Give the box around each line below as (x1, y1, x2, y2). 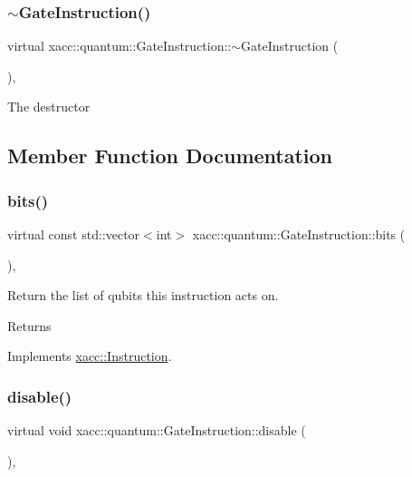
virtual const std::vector (7, 225, 140, 243)
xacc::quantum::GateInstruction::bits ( (192, 225, 406, 243)
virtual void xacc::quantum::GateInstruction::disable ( (7, 421, 306, 440)
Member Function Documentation (7, 141, 333, 170)
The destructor (7, 97, 91, 116)
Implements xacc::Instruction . (7, 346, 172, 365)
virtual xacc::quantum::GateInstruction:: (7, 36, 232, 55)
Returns (7, 316, 52, 335)
